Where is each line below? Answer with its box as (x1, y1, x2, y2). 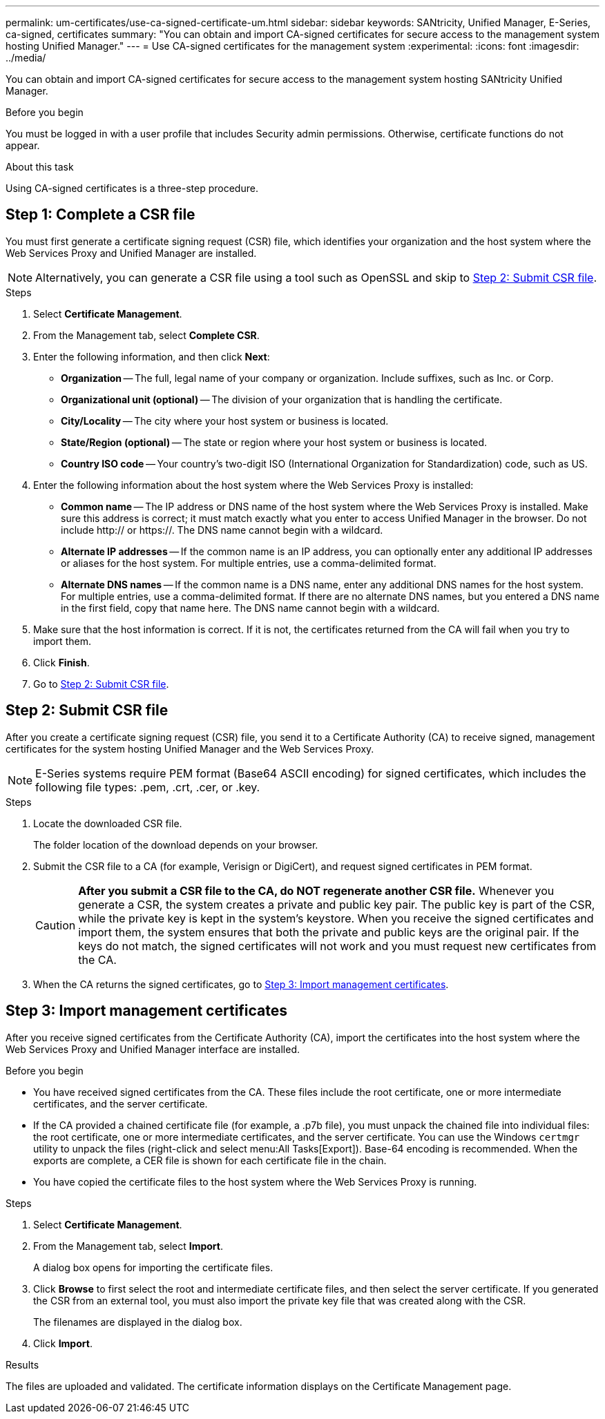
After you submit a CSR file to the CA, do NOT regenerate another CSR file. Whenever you (78, 883, 555, 898)
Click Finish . (33, 656, 90, 668)
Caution (35, 918, 76, 932)
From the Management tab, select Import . (33, 1239, 224, 1252)
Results (6, 1358, 39, 1371)
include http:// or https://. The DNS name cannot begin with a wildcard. (61, 523, 383, 536)
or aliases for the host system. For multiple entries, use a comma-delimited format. (61, 557, 436, 569)
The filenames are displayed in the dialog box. (33, 1315, 242, 1328)
